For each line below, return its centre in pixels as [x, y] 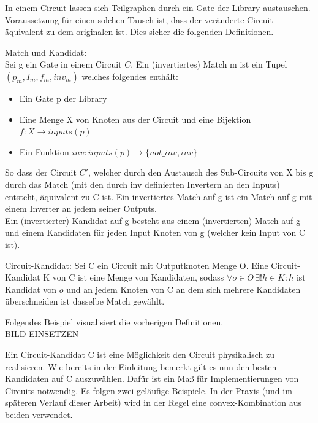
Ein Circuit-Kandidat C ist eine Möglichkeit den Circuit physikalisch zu [140, 355]
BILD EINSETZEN [42, 334]
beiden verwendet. [39, 415]
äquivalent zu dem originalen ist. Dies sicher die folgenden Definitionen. [139, 32]
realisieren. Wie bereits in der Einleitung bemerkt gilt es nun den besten [141, 366]
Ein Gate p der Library [63, 98]
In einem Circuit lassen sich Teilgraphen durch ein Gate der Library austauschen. [158, 7]
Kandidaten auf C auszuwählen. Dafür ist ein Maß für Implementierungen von [152, 378]
